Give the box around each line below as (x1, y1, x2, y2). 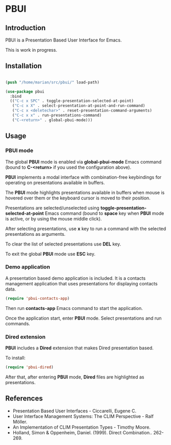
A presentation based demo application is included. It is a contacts (5, 275, 146, 281)
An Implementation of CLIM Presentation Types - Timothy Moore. (12, 424, 151, 430)
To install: (5, 354, 26, 361)
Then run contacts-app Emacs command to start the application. (5, 305, 143, 311)
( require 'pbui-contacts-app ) (5, 296, 70, 301)
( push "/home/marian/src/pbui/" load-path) (5, 80, 100, 85)
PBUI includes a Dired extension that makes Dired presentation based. (5, 345, 154, 351)
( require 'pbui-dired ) (5, 364, 54, 370)
